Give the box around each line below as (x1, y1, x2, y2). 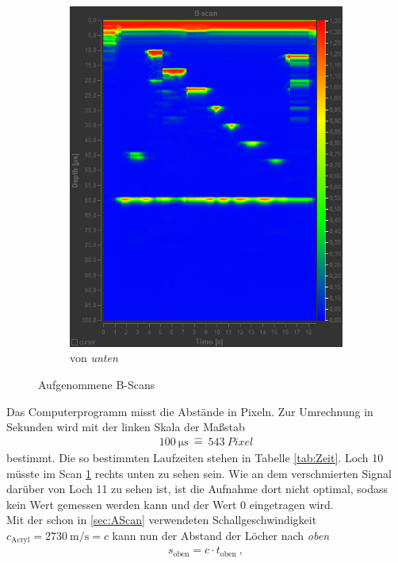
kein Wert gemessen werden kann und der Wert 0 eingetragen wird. (6, 496, 334, 512)
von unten (70, 349, 118, 366)
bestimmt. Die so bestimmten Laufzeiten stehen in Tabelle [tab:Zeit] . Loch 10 (6, 449, 384, 465)
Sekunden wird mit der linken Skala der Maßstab (6, 418, 245, 435)
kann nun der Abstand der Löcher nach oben (112, 526, 330, 543)
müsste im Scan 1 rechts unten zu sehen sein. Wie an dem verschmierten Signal (6, 465, 392, 481)
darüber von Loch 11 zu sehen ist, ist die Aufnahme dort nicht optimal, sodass (6, 480, 388, 497)
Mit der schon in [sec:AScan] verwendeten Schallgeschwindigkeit (6, 511, 317, 528)
